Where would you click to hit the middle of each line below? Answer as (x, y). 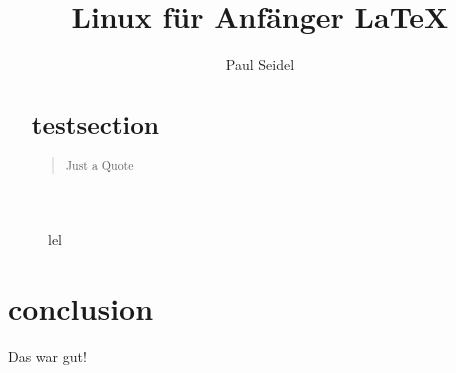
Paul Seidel (260, 64)
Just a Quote (99, 165)
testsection (95, 124)
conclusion (81, 307)
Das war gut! (47, 355)
